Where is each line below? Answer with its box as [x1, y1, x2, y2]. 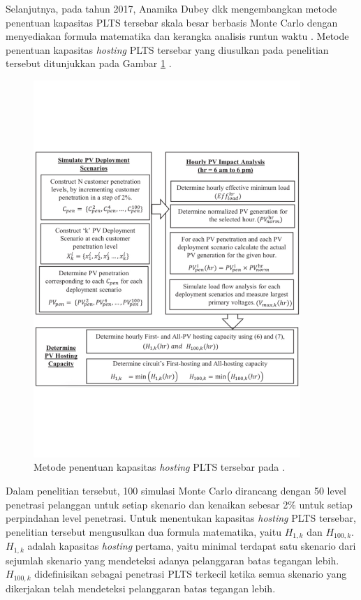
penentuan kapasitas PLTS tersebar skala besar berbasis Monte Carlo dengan [6, 15, 338, 29]
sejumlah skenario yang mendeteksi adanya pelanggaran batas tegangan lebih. [6, 553, 339, 567]
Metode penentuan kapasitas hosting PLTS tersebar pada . [34, 460, 285, 474]
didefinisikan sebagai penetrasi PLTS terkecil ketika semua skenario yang [34, 566, 347, 581]
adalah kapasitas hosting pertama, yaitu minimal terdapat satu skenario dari [27, 539, 356, 553]
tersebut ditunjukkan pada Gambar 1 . [6, 56, 172, 71]
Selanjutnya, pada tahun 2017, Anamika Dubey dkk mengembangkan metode [6, 1, 337, 15]
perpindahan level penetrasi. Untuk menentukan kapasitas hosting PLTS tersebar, [6, 511, 356, 525]
